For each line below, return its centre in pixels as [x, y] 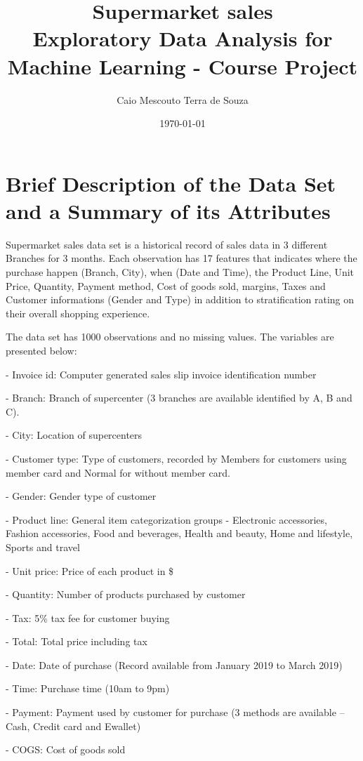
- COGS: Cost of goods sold [66, 749]
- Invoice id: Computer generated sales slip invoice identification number [161, 374]
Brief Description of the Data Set [171, 183]
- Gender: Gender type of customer [81, 496]
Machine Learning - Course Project [183, 66]
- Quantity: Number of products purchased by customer [126, 594]
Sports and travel [43, 547]
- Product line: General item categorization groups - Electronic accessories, [166, 519]
